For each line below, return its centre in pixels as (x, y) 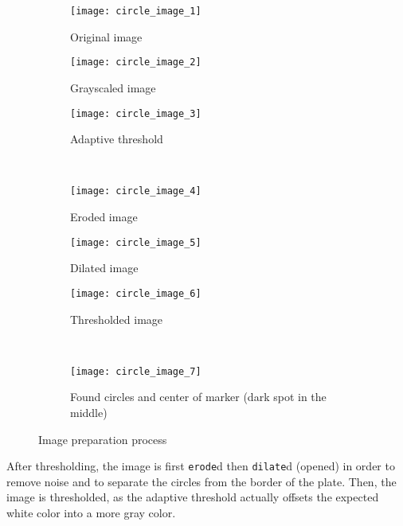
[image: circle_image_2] (136, 62)
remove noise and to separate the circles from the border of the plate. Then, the (201, 481)
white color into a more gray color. (91, 512)
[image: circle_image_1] (136, 11)
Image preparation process (103, 439)
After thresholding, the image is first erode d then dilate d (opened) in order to (201, 466)
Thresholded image (117, 319)
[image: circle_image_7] (136, 371)
